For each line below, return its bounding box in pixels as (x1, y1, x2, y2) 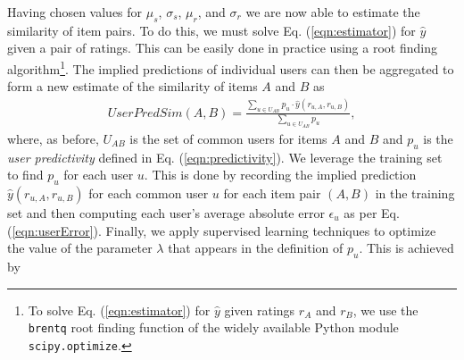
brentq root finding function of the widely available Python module (28, 318, 399, 337)
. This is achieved (359, 239, 454, 257)
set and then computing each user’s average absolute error (7, 203, 325, 222)
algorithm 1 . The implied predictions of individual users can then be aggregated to (7, 56, 454, 78)
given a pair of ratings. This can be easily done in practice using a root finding (7, 38, 437, 57)
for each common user (88, 183, 209, 202)
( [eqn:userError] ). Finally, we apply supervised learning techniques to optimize (7, 221, 436, 239)
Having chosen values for (7, 3, 143, 21)
